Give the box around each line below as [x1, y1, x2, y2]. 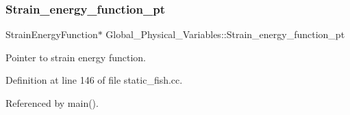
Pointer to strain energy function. [5, 50, 146, 64]
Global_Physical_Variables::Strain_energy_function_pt [105, 27, 345, 42]
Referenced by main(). [5, 96, 99, 110]
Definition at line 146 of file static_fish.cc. [5, 73, 183, 87]
